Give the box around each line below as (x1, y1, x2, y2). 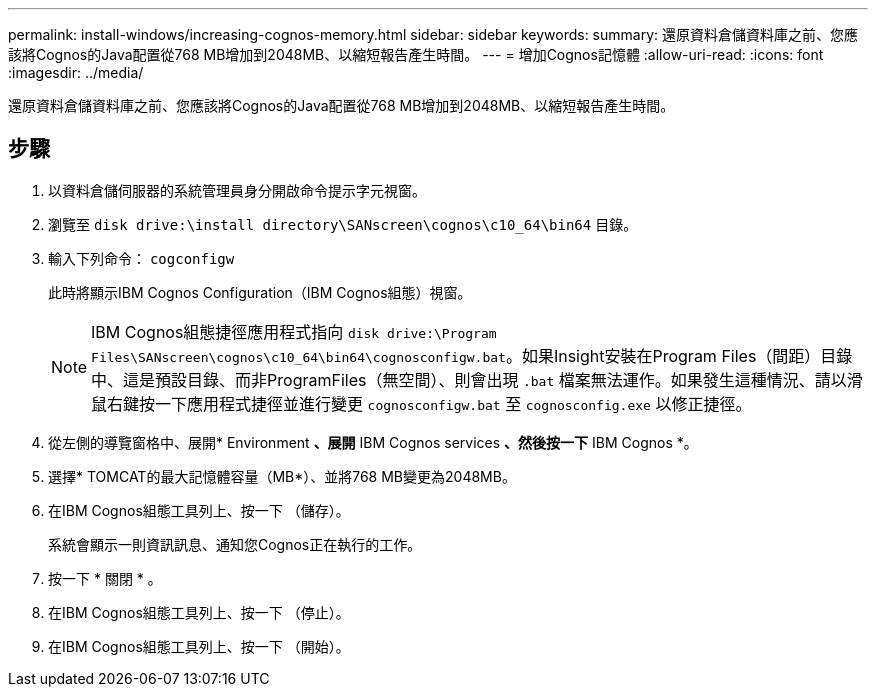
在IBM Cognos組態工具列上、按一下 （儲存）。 (48, 501, 350, 519)
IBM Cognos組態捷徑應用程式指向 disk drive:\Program (91, 321, 497, 342)
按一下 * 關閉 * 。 (48, 569, 162, 587)
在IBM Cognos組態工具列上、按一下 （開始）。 (48, 637, 350, 655)
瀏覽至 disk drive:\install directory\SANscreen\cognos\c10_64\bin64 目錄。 (48, 215, 638, 233)
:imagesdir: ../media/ (8, 64, 144, 81)
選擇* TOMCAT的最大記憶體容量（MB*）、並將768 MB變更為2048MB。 (48, 467, 516, 485)
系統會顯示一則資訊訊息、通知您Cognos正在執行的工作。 (48, 535, 422, 553)
